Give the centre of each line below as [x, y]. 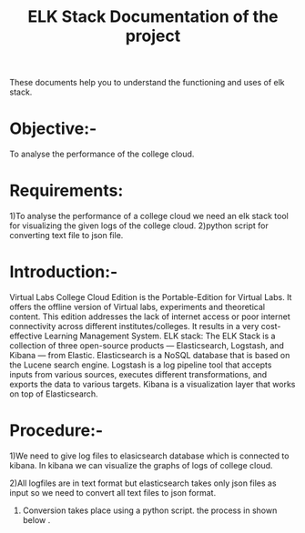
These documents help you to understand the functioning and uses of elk [147, 83]
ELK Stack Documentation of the [152, 17]
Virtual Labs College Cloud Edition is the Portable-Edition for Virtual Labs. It [151, 297]
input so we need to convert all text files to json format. [113, 492]
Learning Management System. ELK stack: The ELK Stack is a [160, 336]
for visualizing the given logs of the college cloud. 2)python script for [139, 226]
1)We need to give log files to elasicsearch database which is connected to [149, 456]
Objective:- [53, 129]
